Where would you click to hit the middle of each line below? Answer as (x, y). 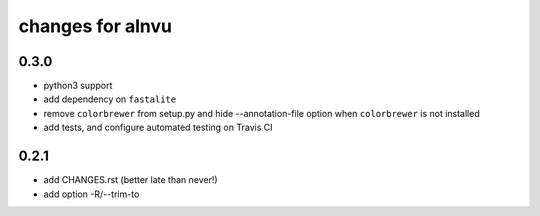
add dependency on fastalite (110, 99)
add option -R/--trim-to (91, 194)
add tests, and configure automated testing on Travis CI (158, 127)
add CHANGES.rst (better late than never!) (131, 180)
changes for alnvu (95, 26)
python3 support (78, 86)
